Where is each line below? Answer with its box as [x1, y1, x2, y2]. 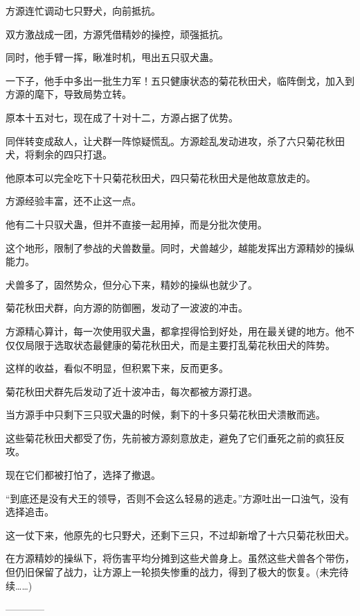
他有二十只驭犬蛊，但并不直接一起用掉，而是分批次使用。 [6, 216, 267, 231]
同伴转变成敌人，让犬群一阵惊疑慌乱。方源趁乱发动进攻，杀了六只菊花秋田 [6, 133, 345, 148]
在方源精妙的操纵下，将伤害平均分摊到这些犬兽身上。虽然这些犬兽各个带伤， [6, 551, 354, 565]
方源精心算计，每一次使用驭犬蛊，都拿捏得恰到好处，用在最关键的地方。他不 [6, 323, 354, 338]
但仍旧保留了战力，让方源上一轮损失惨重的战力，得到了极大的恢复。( [6, 565, 320, 579]
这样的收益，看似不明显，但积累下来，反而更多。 [6, 361, 228, 375]
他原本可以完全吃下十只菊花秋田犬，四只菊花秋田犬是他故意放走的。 [6, 170, 316, 185]
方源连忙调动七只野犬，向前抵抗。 [6, 3, 161, 17]
